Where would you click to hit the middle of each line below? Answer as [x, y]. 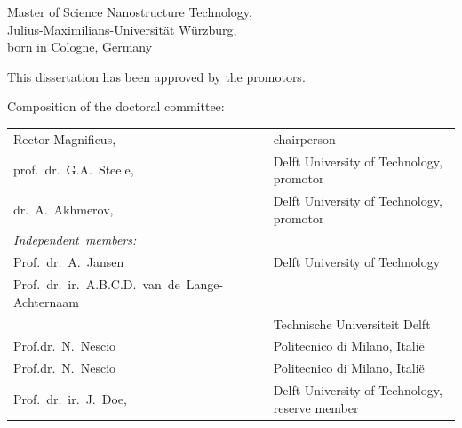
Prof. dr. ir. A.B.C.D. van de [97, 284]
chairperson [304, 138]
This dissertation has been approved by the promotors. [156, 76]
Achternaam [46, 301]
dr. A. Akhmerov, [64, 209]
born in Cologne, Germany [80, 47]
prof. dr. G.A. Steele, [74, 170]
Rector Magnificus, [65, 138]
